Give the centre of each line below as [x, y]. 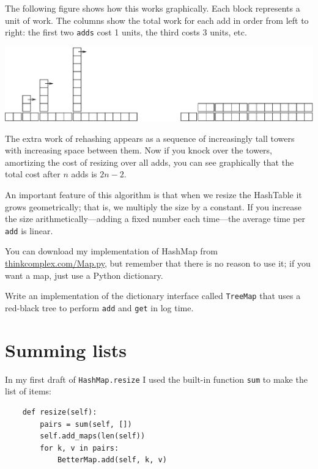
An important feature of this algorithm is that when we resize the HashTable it [153, 194]
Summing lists [66, 349]
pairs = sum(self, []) [86, 424]
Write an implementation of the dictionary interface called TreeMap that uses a [153, 296]
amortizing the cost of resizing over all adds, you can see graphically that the [150, 162]
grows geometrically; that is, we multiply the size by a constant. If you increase [153, 206]
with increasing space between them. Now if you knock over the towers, [139, 150]
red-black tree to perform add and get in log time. [99, 307]
